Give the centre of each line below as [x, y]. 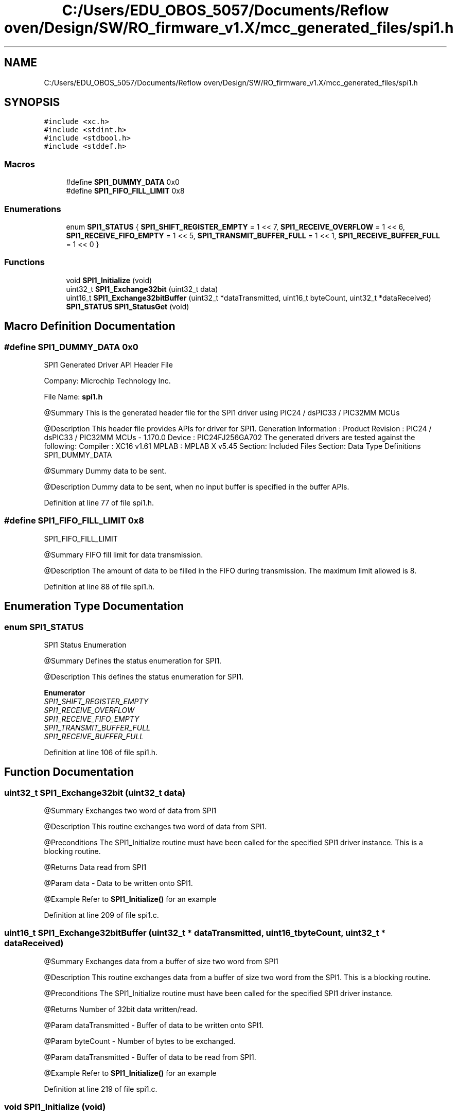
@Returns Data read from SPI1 [95, 867]
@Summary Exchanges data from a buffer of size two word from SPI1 [161, 961]
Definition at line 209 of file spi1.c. [101, 915]
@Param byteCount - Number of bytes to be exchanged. [140, 1041]
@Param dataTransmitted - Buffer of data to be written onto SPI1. [154, 1025]
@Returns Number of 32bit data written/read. [121, 1009]
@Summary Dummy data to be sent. [105, 471]
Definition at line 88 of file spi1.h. [99, 586]
